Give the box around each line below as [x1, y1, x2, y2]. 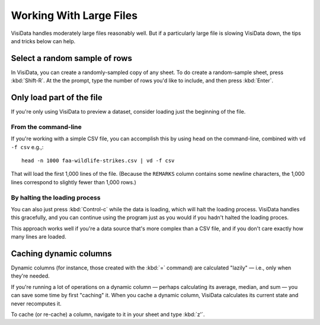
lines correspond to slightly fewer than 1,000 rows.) [11, 178, 136, 186]
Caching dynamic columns [11, 249, 112, 259]
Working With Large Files [11, 9, 138, 22]
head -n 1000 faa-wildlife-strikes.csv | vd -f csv [21, 157, 175, 164]
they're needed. [11, 272, 50, 279]
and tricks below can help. [11, 37, 76, 44]
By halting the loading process [11, 193, 101, 201]
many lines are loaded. [11, 233, 66, 240]
